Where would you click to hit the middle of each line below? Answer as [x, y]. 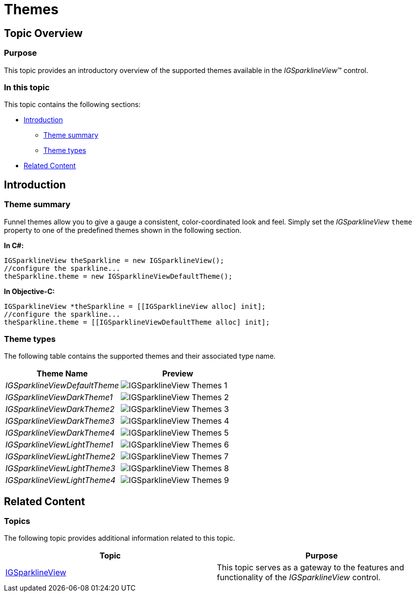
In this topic [27, 87]
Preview [178, 374]
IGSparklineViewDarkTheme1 [59, 397]
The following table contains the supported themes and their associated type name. [140, 356]
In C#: [14, 245]
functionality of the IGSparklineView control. [299, 577]
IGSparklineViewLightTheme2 [60, 457]
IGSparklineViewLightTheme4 [61, 480]
